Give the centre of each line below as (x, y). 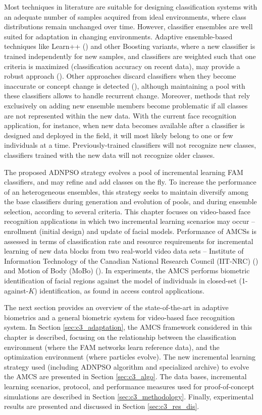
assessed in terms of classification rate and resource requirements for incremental (129, 241)
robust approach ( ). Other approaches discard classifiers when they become (120, 76)
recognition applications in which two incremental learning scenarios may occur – (130, 221)
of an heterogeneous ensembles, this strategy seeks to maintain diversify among (126, 191)
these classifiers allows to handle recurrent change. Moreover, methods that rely (127, 96)
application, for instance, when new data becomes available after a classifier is (124, 125)
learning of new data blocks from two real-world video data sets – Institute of (124, 251)
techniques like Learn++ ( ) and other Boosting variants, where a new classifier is (130, 46)
